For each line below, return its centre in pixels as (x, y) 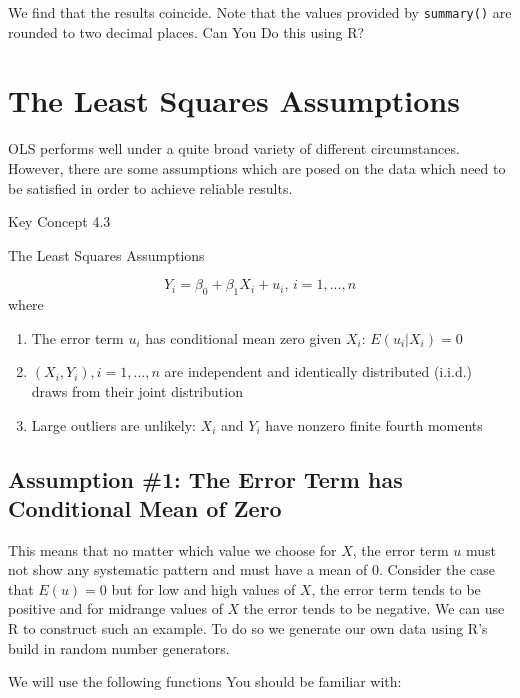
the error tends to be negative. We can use (374, 608)
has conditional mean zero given (243, 337)
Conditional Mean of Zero (145, 507)
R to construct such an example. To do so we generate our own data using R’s (248, 628)
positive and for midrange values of (115, 608)
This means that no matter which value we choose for (172, 549)
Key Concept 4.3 (59, 221)
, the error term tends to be (396, 588)
